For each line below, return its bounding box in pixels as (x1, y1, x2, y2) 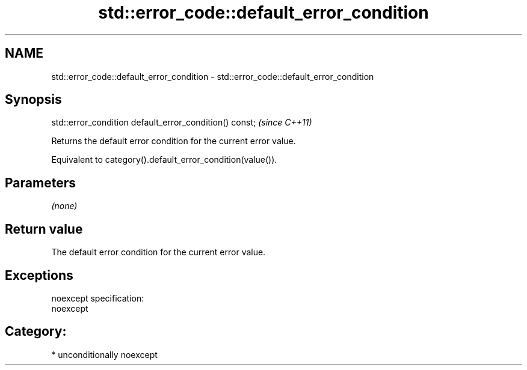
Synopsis (5, 92, 62, 108)
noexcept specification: (51, 293, 144, 303)
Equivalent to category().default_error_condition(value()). (51, 154, 277, 165)
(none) (51, 201, 78, 211)
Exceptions (5, 267, 73, 283)
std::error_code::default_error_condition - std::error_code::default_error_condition (51, 71, 374, 82)
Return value (5, 221, 83, 237)
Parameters (5, 175, 76, 190)
